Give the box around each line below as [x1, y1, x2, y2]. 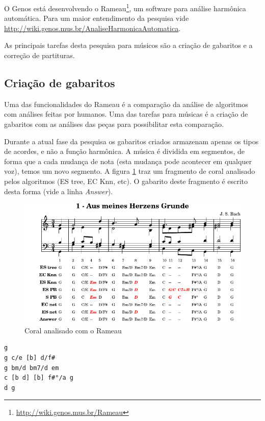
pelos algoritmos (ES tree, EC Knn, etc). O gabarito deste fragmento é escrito [4, 175, 248, 186]
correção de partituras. [4, 50, 75, 61]
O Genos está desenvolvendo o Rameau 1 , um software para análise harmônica [4, 2, 246, 13]
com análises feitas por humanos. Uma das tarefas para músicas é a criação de [4, 109, 248, 119]
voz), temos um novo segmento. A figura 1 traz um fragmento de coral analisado [4, 166, 255, 176]
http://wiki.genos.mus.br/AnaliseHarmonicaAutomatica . [4, 22, 181, 33]
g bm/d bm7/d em [4, 364, 59, 372]
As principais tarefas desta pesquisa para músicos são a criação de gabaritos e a [4, 40, 253, 50]
